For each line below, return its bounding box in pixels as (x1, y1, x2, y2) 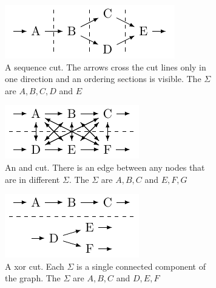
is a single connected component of (76, 259, 206, 272)
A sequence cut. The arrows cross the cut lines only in (5, 60, 206, 73)
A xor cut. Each (5, 259, 64, 272)
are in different (5, 173, 60, 185)
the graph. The (5, 272, 61, 284)
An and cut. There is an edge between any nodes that (5, 160, 205, 173)
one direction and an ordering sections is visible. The (5, 72, 201, 85)
